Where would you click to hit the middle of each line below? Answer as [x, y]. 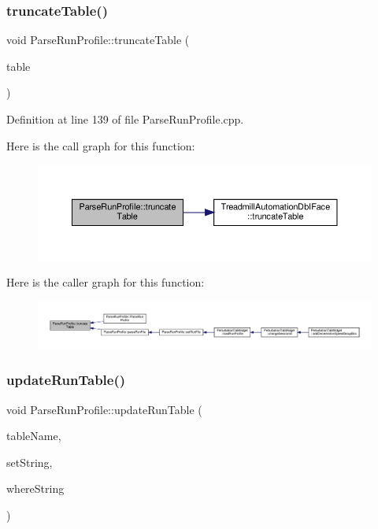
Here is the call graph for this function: [101, 145]
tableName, [34, 436]
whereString [35, 488]
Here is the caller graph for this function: [106, 282]
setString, [30, 462]
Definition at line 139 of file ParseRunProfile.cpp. [125, 119]
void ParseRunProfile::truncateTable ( [98, 40]
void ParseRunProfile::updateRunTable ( [104, 409]
